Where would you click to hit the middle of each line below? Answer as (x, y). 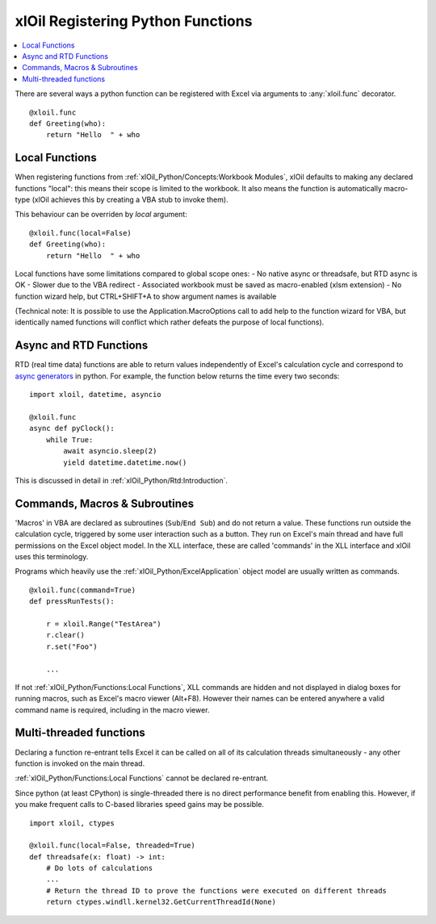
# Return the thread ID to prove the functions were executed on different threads (216, 891)
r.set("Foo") (71, 646)
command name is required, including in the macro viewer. (112, 709)
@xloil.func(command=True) (83, 590)
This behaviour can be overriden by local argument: (101, 215)
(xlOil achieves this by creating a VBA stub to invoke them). (130, 199)
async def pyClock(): (72, 429)
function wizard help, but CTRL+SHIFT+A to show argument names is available (146, 296)
